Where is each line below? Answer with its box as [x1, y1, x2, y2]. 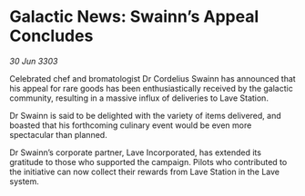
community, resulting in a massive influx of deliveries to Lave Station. [9, 93, 269, 103]
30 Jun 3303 [9, 55, 58, 66]
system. [9, 175, 39, 187]
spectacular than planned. [9, 129, 107, 140]
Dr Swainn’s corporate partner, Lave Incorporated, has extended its [9, 147, 262, 158]
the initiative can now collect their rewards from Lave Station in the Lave [9, 166, 280, 177]
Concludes [9, 25, 94, 46]
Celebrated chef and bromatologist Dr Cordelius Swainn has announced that [9, 73, 296, 83]
